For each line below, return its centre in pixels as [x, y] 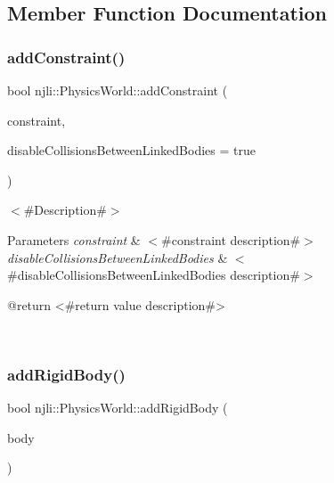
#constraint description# [231, 239]
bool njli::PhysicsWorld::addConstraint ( [118, 90]
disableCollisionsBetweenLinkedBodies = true [131, 150]
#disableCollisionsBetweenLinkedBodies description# [154, 275]
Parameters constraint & [74, 239]
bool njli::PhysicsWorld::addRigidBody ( [118, 408]
